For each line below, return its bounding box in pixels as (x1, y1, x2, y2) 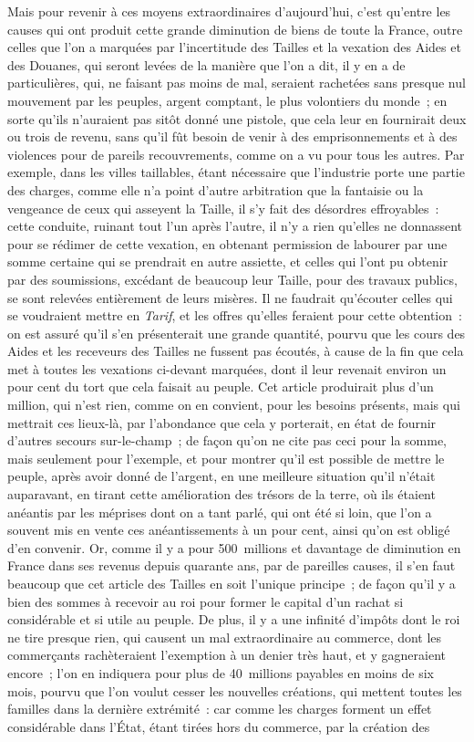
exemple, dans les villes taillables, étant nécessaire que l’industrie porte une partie (7, 162, 465, 182)
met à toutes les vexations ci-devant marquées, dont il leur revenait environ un (7, 359, 447, 378)
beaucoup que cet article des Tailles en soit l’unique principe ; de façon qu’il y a (7, 574, 456, 592)
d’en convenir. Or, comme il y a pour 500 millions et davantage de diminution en (7, 538, 461, 557)
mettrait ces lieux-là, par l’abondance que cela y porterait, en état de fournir (7, 413, 437, 432)
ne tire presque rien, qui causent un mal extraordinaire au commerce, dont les (7, 627, 442, 646)
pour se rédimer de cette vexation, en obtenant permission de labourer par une (7, 234, 448, 253)
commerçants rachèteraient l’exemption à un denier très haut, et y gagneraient (7, 645, 447, 664)
